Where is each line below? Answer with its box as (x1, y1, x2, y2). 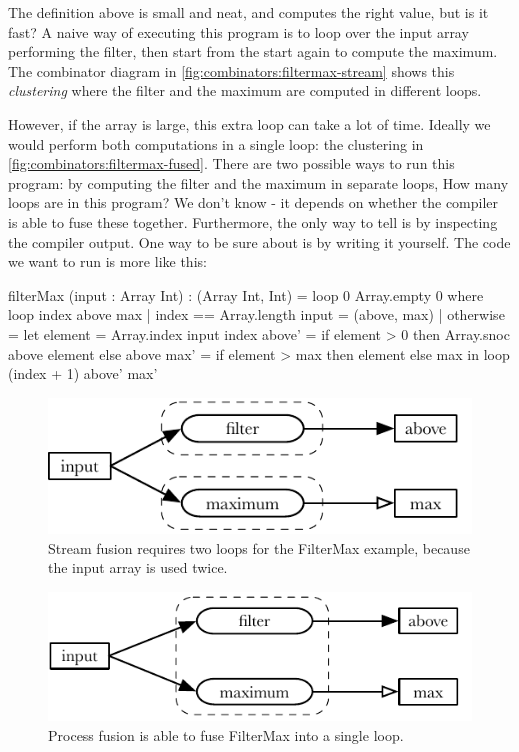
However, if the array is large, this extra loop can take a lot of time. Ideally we (8, 113, 491, 134)
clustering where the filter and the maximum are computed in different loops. (8, 80, 482, 101)
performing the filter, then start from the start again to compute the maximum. (8, 41, 498, 62)
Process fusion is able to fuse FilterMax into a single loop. (48, 724, 404, 745)
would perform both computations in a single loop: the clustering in (8, 133, 424, 154)
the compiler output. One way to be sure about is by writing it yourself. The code (8, 231, 511, 252)
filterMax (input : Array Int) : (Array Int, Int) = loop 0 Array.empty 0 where (8, 284, 484, 305)
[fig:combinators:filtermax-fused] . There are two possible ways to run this (8, 153, 455, 174)
